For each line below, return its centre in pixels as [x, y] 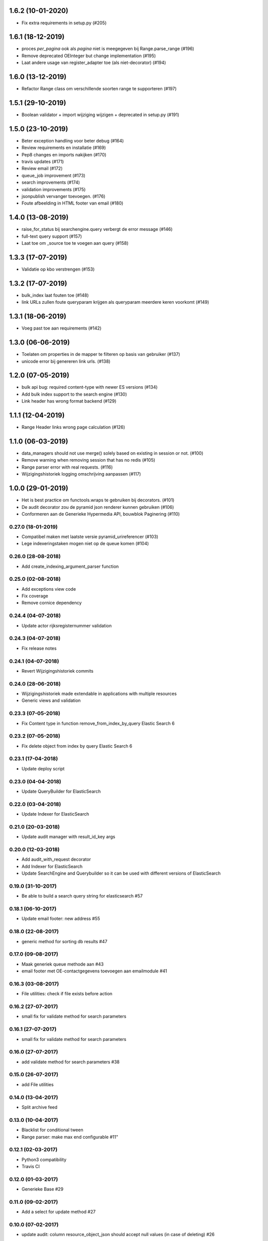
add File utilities [38, 1084]
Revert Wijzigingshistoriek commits [58, 671]
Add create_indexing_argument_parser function [70, 566]
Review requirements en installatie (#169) [64, 148]
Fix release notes [39, 648]
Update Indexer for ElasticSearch [55, 814]
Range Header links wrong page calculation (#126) [73, 427]
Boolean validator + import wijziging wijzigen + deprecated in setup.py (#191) [100, 115]
